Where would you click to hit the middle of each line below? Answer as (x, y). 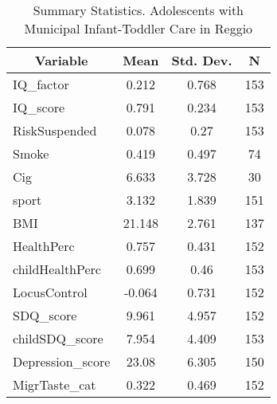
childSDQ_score (58, 338)
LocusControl (50, 292)
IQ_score (39, 107)
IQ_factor (41, 84)
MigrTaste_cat (55, 384)
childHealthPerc (57, 269)
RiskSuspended (55, 130)
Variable (61, 60)
